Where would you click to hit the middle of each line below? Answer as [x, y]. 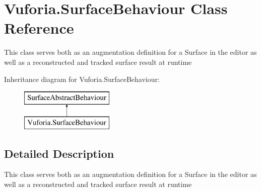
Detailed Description [59, 153]
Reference [39, 28]
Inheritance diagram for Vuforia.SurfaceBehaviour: [82, 79]
